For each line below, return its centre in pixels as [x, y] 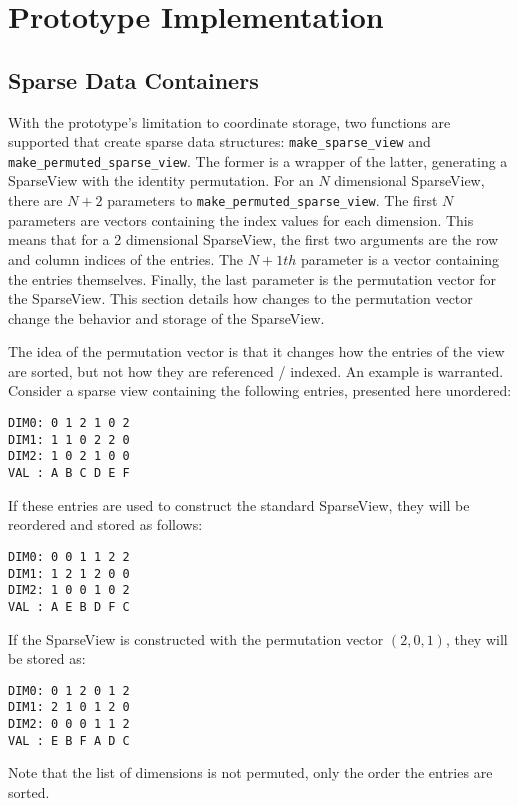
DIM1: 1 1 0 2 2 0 [69, 439]
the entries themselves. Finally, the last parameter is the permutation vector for [252, 278]
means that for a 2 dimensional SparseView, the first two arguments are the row [253, 239]
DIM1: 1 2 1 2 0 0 [69, 573]
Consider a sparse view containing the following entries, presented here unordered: [260, 390]
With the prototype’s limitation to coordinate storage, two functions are [229, 121]
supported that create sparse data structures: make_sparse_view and [219, 141]
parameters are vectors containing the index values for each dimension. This [241, 219]
